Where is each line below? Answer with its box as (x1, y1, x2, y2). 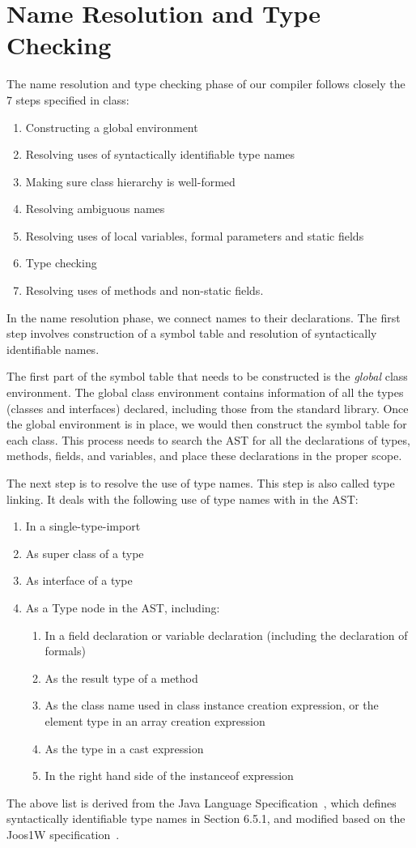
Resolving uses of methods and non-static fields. (25, 282, 264, 299)
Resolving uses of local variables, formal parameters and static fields (25, 227, 364, 244)
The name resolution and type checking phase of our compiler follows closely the (6, 75, 405, 92)
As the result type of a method (45, 669, 198, 686)
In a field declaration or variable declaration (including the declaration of (45, 626, 408, 643)
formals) (45, 642, 86, 659)
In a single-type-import (25, 518, 141, 535)
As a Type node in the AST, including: (25, 599, 220, 616)
